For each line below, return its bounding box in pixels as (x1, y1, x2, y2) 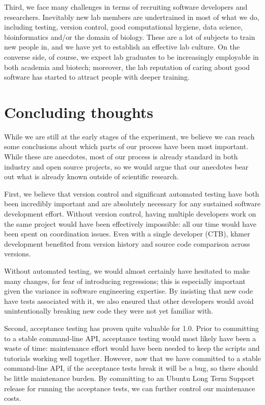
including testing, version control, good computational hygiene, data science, (4, 21, 243, 32)
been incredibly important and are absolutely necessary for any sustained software (4, 198, 261, 209)
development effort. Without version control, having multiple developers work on (4, 208, 256, 219)
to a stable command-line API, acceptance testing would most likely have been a (4, 332, 256, 343)
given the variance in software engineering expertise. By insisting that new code (4, 285, 253, 296)
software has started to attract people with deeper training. (4, 72, 190, 82)
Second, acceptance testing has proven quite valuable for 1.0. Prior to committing (4, 322, 259, 333)
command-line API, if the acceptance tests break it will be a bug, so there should (4, 363, 258, 373)
